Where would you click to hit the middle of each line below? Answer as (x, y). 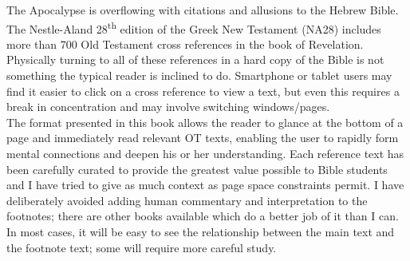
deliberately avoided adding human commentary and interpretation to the (187, 200)
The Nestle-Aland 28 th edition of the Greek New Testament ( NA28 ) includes (194, 27)
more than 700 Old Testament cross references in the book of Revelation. (185, 43)
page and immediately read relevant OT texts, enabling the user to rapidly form (203, 138)
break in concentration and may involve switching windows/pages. (168, 107)
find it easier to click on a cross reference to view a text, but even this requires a (203, 91)
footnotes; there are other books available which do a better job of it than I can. (203, 216)
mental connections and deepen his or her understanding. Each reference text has (205, 153)
